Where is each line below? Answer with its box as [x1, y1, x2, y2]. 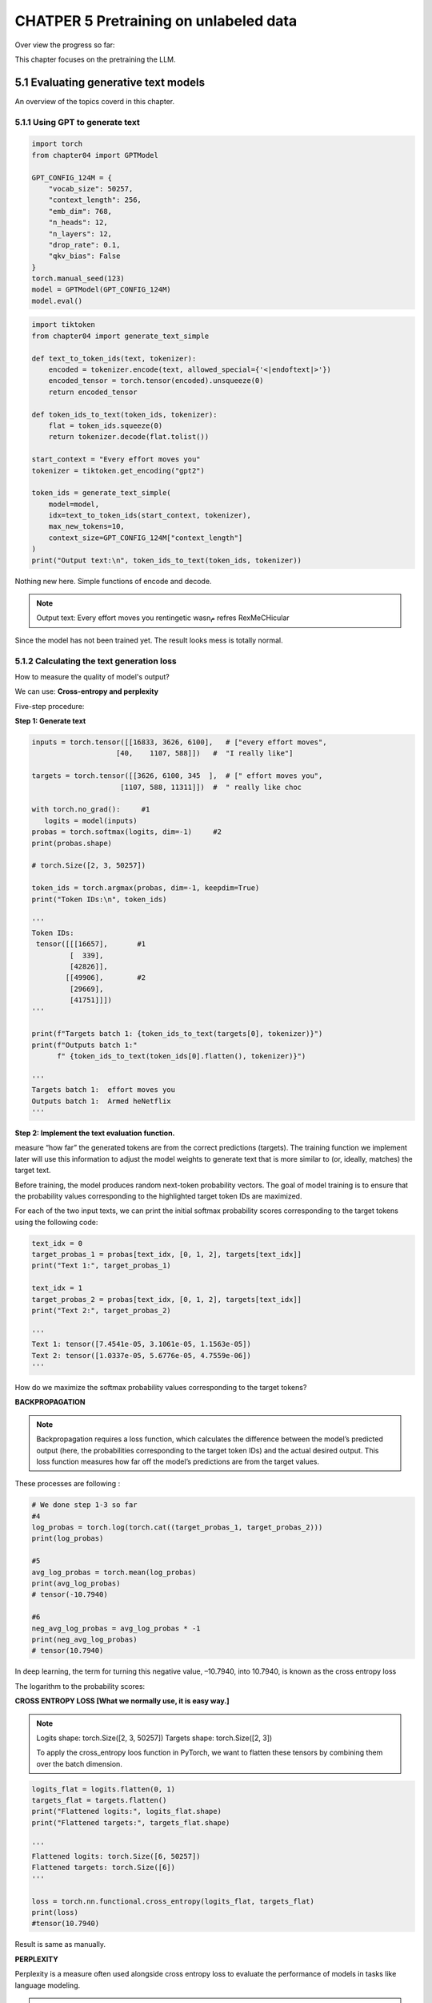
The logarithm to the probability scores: [14, 1681, 146, 1691]
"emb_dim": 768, [48, 207, 112, 216]
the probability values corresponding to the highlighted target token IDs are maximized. [14, 1191, 302, 1201]
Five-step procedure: [14, 701, 85, 711]
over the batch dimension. [36, 1759, 123, 1768]
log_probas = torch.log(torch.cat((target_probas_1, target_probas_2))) [31, 1523, 323, 1532]
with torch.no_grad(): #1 [31, 805, 150, 814]
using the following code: [14, 1217, 98, 1227]
